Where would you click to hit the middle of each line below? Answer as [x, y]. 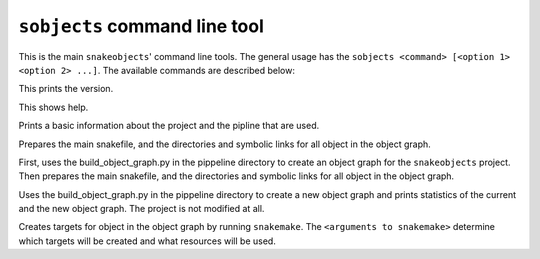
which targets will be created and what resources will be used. [147, 241]
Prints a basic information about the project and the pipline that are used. [169, 126]
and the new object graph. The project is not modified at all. [141, 209]
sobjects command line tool [141, 26]
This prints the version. [66, 89]
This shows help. [53, 107]
